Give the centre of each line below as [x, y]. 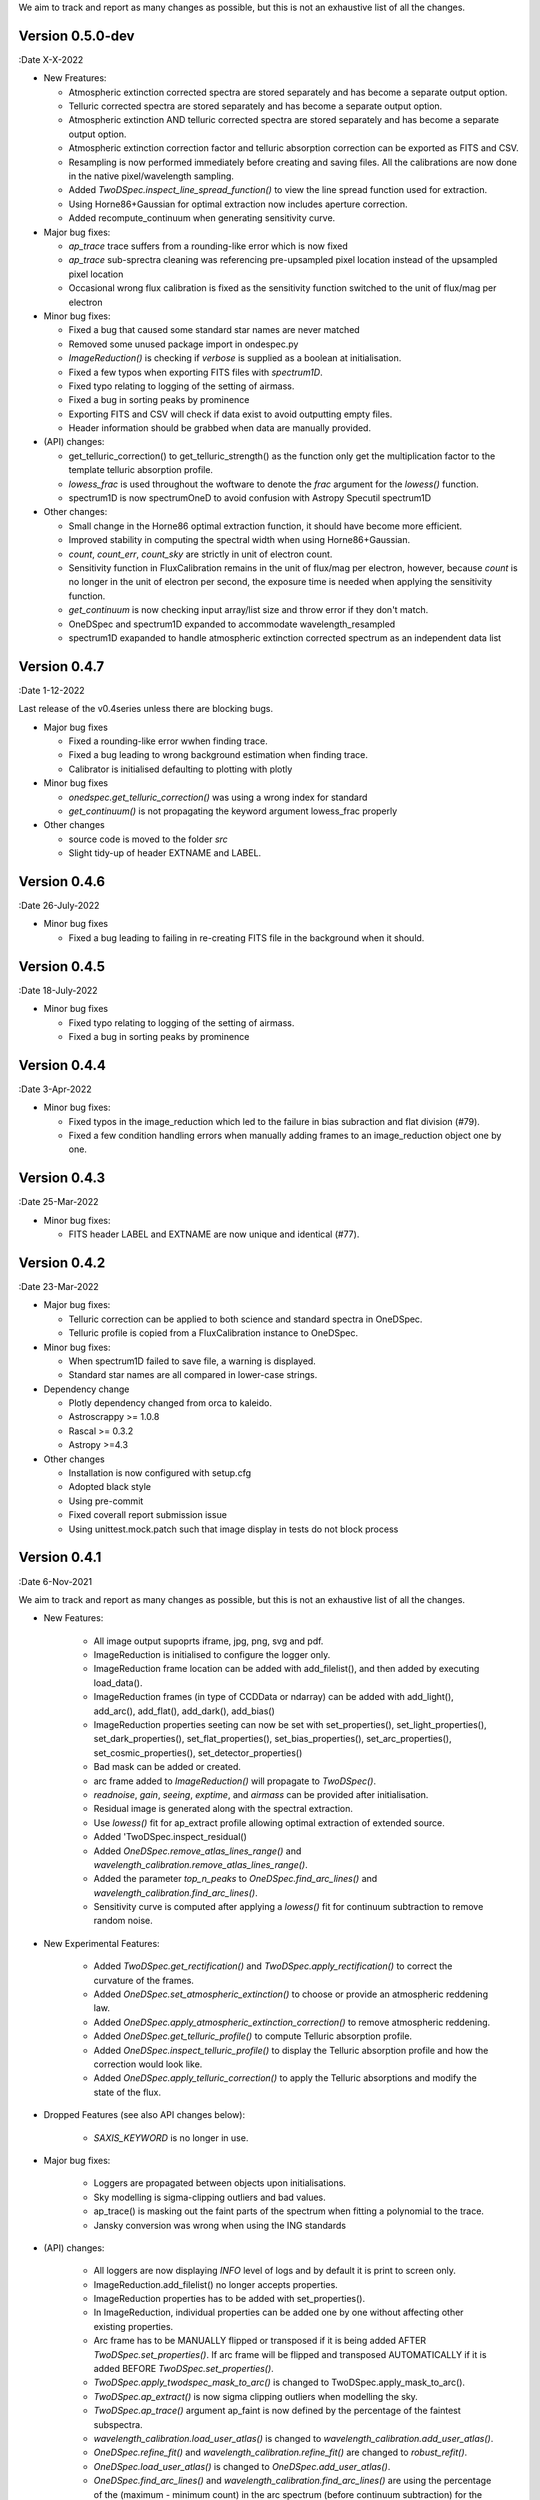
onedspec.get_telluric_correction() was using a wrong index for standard [218, 797]
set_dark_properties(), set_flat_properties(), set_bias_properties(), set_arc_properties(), [272, 1739]
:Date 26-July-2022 [59, 906]
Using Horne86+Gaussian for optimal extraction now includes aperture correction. [238, 204]
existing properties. [133, 2326]
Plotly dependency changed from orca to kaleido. [170, 1403]
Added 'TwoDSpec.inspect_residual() [170, 1837]
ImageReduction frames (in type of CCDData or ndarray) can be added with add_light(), [273, 1697]
